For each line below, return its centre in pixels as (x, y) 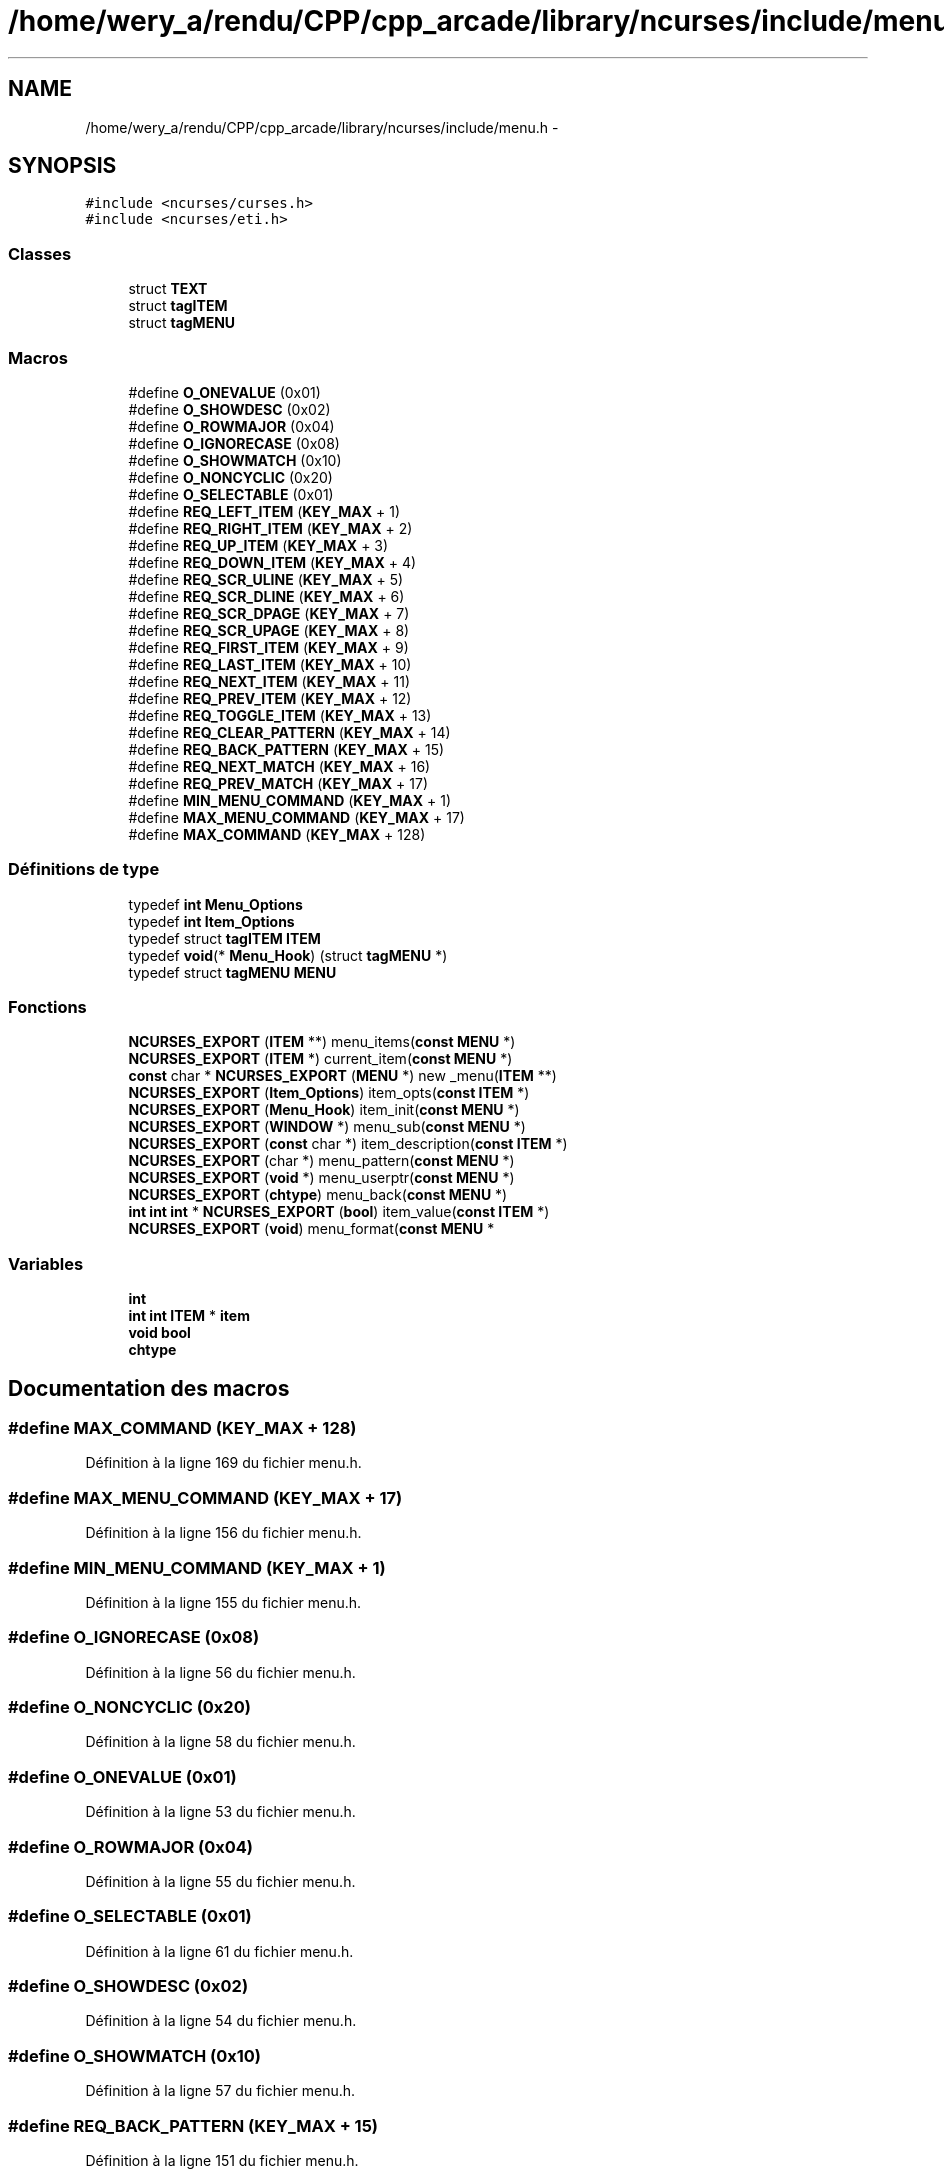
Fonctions (47, 1007)
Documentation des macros (149, 1388)
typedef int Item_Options (211, 921)
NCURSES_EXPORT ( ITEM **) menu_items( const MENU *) (322, 1042)
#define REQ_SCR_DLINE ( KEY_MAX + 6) (266, 596)
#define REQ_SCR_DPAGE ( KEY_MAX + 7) (269, 613)
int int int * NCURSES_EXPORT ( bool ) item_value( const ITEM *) (339, 1212)
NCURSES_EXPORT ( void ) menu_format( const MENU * (311, 1229)
